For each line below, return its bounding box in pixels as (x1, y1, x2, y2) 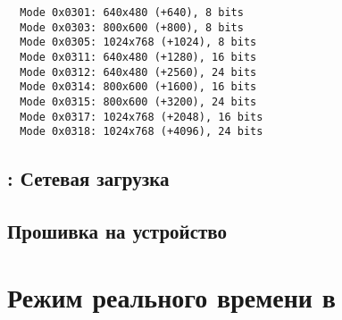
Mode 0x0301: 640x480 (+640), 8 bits (20, 6, 244, 19)
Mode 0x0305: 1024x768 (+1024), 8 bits (20, 36, 257, 49)
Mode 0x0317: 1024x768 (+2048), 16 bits (20, 110, 263, 123)
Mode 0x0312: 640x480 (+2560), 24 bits (20, 65, 257, 79)
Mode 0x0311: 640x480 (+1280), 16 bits (20, 50, 257, 63)
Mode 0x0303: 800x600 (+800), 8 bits (20, 21, 244, 34)
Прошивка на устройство (7, 217, 228, 245)
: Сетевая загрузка (7, 164, 170, 192)
